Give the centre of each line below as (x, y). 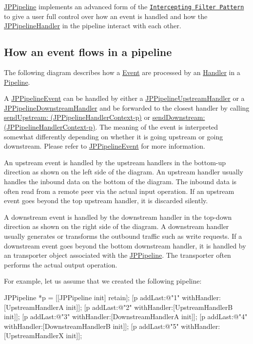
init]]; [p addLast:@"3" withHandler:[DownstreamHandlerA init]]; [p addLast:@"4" (126, 316)
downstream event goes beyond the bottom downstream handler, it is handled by (125, 245)
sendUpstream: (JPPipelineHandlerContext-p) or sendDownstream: (105, 117)
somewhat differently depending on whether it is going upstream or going (114, 136)
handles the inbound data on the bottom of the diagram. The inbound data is (120, 181)
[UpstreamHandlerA (34, 307)
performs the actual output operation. (61, 264)
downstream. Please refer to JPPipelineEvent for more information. (105, 146)
